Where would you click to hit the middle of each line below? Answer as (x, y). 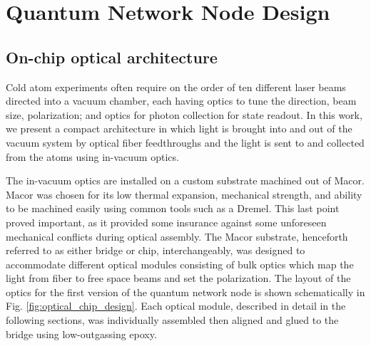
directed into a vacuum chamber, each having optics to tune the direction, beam (181, 101)
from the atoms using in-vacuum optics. (92, 156)
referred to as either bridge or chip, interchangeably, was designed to (156, 250)
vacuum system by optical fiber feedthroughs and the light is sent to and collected (185, 142)
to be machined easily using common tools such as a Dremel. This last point (173, 208)
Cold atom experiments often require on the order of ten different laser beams (176, 86)
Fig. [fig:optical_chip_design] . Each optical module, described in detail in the (176, 306)
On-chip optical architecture (112, 57)
